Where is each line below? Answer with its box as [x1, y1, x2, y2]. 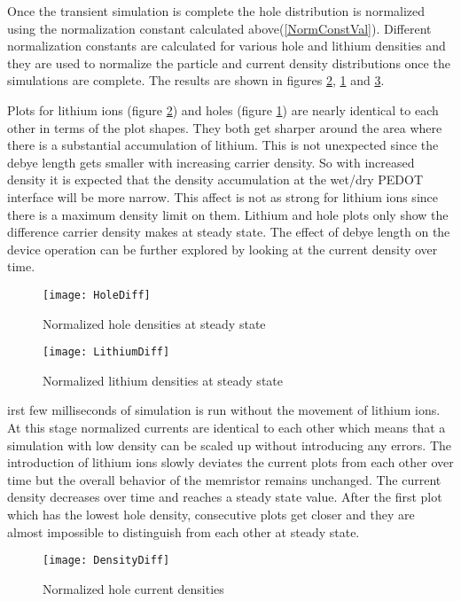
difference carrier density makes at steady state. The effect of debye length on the [7, 222, 450, 241]
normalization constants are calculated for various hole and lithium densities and [7, 36, 446, 55]
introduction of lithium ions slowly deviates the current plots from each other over [7, 453, 454, 472]
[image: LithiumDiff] [43, 346, 170, 359]
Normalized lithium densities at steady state [43, 371, 283, 389]
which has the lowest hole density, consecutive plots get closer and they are [7, 504, 415, 523]
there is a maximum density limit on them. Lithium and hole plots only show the [7, 205, 449, 223]
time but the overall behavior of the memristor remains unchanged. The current [7, 470, 441, 488]
